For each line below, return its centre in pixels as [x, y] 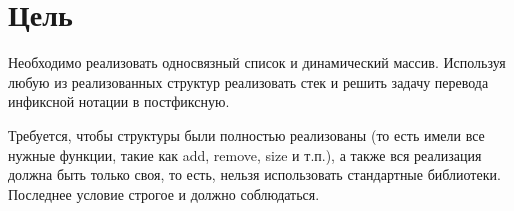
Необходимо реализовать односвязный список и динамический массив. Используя [257, 62]
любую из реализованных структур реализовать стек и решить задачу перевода [248, 81]
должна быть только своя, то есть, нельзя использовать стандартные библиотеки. [254, 174]
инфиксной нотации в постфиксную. [119, 101]
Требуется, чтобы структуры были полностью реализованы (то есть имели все [246, 134]
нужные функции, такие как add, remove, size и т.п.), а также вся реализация [245, 154]
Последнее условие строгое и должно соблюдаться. [164, 193]
